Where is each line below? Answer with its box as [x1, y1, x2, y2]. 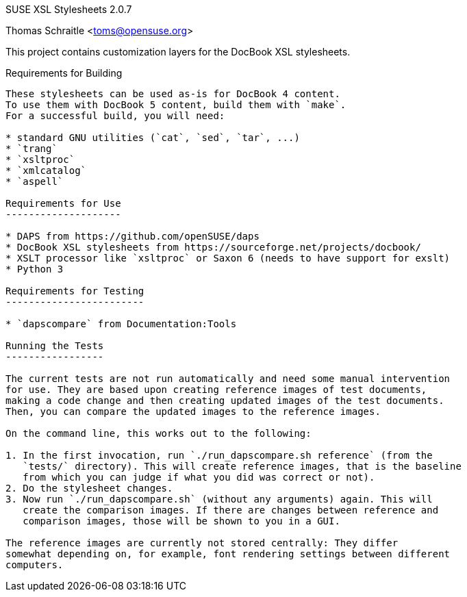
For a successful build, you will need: [5, 110, 225, 121]
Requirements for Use [5, 198, 121, 209]
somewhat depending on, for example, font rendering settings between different [5, 548, 451, 559]
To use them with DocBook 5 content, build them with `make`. [5, 99, 346, 110]
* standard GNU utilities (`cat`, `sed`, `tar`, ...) [5, 132, 300, 143]
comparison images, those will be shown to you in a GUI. [23, 516, 340, 526]
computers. [5, 559, 64, 570]
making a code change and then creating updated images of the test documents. [5, 395, 444, 406]
